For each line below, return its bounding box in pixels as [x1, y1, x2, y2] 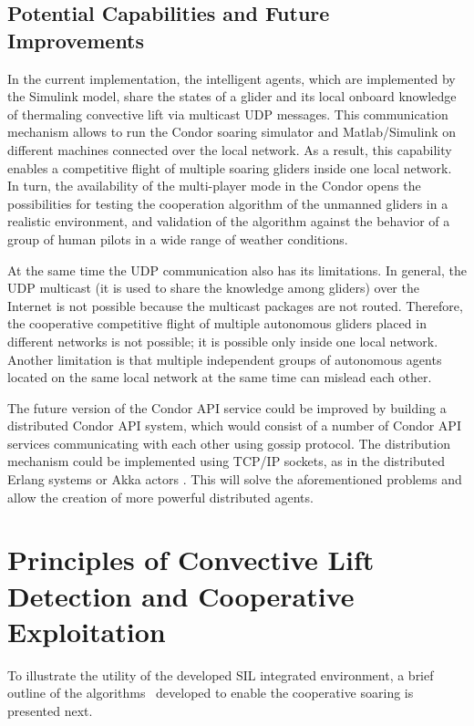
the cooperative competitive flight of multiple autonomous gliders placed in [7, 314, 427, 333]
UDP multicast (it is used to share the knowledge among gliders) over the [7, 278, 419, 297]
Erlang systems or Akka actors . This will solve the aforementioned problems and [7, 470, 462, 489]
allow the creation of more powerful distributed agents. [7, 487, 314, 506]
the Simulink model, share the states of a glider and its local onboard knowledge [7, 87, 457, 106]
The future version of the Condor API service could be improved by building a [7, 398, 447, 417]
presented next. [7, 700, 93, 720]
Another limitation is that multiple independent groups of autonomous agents [7, 349, 442, 368]
